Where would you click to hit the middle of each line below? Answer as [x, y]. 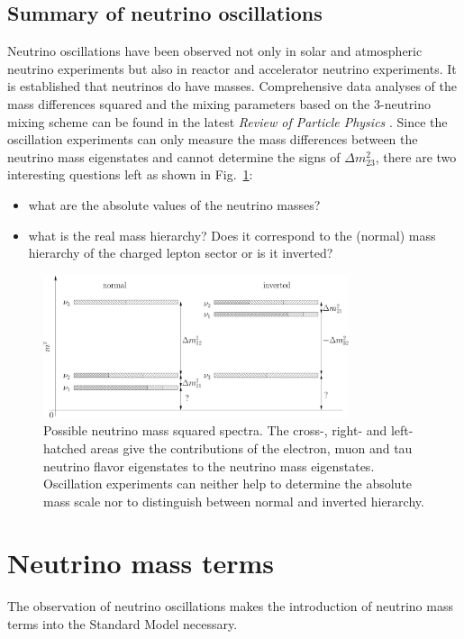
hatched [65, 447]
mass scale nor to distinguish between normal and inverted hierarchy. [234, 501]
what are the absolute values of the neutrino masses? [174, 204]
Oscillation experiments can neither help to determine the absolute [228, 484]
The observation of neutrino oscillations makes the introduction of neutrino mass [230, 606]
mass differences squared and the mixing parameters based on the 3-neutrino [219, 103]
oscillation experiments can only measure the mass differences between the [213, 139]
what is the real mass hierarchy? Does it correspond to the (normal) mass [232, 235]
